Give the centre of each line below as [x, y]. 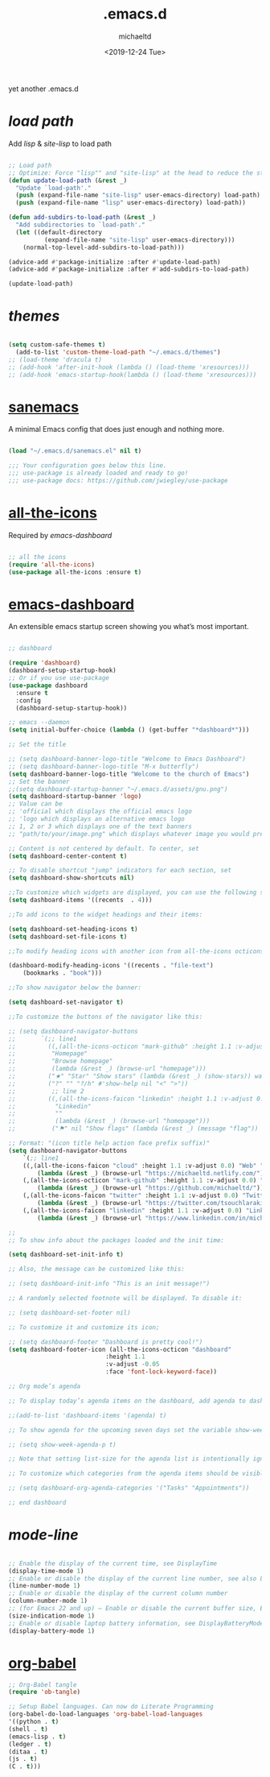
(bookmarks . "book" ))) [63, 973]
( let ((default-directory [59, 232]
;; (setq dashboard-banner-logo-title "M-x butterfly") [104, 766]
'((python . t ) [34, 1721]
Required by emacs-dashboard [60, 535]
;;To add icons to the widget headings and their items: [106, 914]
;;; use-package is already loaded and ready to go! [98, 473]
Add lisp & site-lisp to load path [60, 143]
